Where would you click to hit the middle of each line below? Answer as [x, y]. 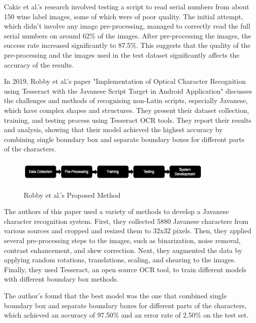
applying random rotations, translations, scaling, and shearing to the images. [120, 260]
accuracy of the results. [39, 64]
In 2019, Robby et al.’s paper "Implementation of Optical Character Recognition [125, 81]
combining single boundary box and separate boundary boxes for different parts [124, 139]
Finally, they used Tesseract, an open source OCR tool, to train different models [125, 269]
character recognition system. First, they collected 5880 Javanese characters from [126, 221]
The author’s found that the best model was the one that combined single [115, 296]
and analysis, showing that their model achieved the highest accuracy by [113, 129]
